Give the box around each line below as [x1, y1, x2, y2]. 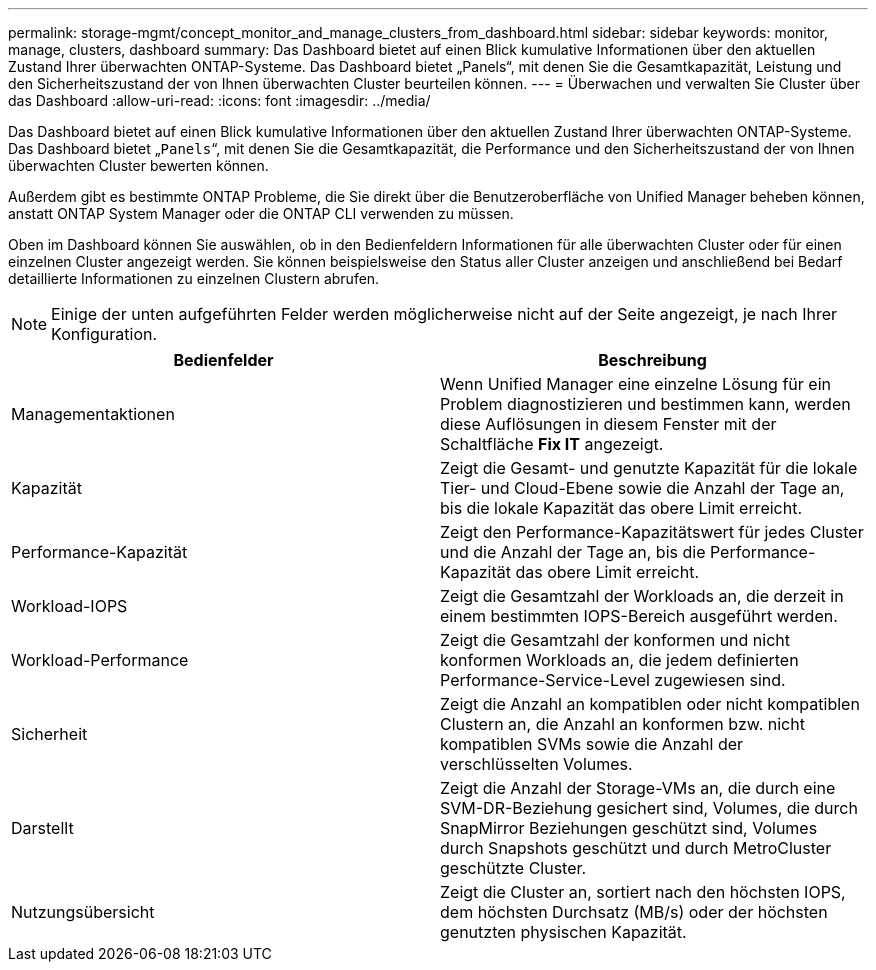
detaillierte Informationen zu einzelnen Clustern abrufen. [8, 270, 380, 287]
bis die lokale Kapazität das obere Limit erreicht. [440, 498, 803, 518]
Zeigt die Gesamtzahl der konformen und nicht [440, 630, 791, 650]
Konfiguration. [51, 324, 158, 344]
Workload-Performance [11, 650, 189, 670]
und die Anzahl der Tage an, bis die [440, 542, 706, 562]
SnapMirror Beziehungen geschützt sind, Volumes [440, 818, 818, 838]
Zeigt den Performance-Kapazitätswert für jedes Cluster [440, 522, 864, 542]
